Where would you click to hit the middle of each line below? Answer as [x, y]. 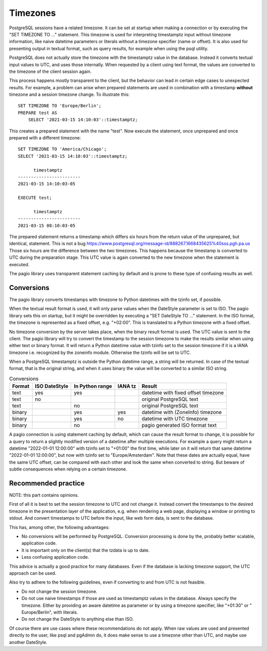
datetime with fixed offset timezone [183, 393]
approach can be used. [33, 573]
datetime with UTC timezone [175, 419]
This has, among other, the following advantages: [59, 527]
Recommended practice [47, 483]
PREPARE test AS [38, 113]
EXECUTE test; [35, 198]
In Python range [93, 386]
